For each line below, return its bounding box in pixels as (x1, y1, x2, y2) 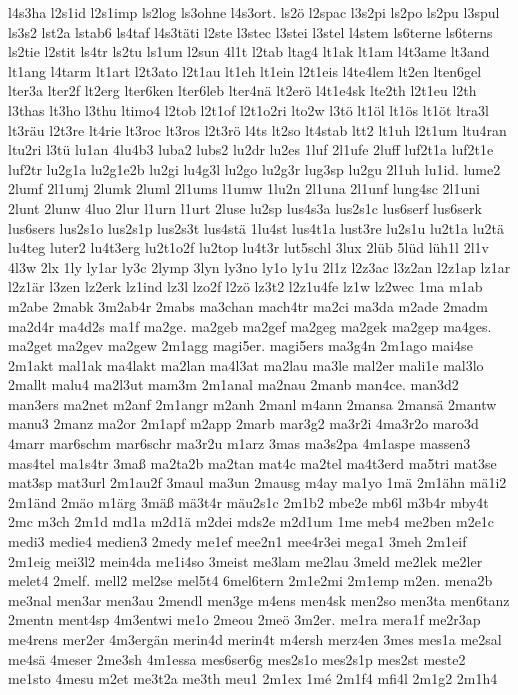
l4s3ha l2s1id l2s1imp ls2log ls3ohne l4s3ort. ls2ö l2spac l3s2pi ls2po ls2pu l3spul (8, 2, 500, 22)
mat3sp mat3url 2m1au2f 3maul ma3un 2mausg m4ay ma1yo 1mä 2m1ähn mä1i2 (8, 472, 507, 493)
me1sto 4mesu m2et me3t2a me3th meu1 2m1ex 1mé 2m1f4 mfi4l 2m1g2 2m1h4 (8, 668, 498, 689)
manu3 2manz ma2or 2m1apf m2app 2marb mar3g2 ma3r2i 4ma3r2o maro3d (8, 413, 479, 434)
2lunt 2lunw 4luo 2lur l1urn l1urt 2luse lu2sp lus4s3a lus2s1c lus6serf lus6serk (8, 197, 482, 218)
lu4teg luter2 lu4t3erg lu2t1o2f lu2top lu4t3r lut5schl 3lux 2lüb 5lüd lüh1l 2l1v (8, 237, 489, 258)
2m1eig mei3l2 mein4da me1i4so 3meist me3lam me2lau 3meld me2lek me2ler (8, 550, 483, 571)
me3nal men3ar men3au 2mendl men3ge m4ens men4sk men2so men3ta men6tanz (8, 589, 510, 610)
